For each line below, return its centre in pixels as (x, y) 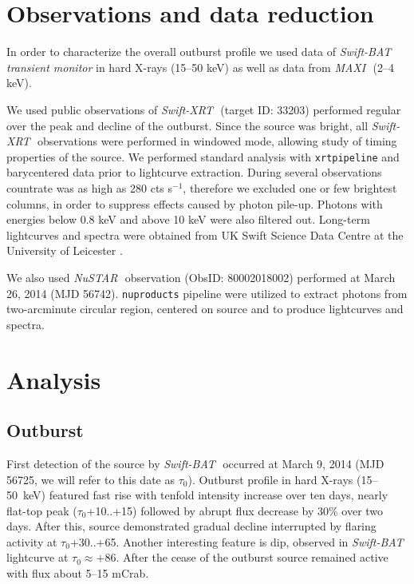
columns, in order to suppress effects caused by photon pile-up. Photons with (195, 203)
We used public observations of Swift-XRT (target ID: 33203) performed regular (204, 109)
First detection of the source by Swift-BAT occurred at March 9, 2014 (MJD (195, 463)
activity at (32, 541)
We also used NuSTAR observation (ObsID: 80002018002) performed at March (201, 277)
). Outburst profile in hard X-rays (270, 479)
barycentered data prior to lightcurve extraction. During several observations (194, 172)
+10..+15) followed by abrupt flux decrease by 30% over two (235, 510)
